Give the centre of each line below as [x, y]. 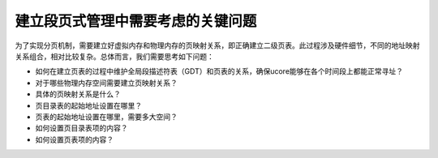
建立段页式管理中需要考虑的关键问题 [136, 21]
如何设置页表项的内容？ [74, 139]
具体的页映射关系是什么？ [78, 94]
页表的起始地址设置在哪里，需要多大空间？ [106, 117]
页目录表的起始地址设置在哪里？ [88, 105]
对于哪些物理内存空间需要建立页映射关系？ [106, 83]
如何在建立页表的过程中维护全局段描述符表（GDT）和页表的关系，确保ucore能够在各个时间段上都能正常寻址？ [219, 71]
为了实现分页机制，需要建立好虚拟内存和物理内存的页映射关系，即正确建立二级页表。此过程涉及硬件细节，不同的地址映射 [217, 45]
